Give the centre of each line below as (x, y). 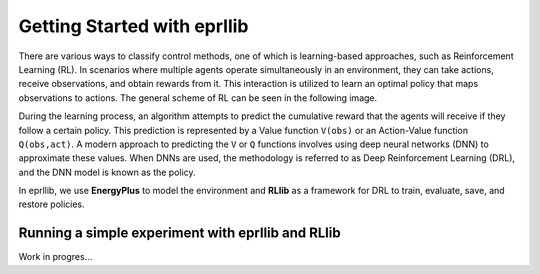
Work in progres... (55, 257)
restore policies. (51, 204)
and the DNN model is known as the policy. (107, 172)
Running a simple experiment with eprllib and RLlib (179, 233)
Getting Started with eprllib (133, 26)
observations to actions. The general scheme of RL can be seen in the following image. (198, 97)
